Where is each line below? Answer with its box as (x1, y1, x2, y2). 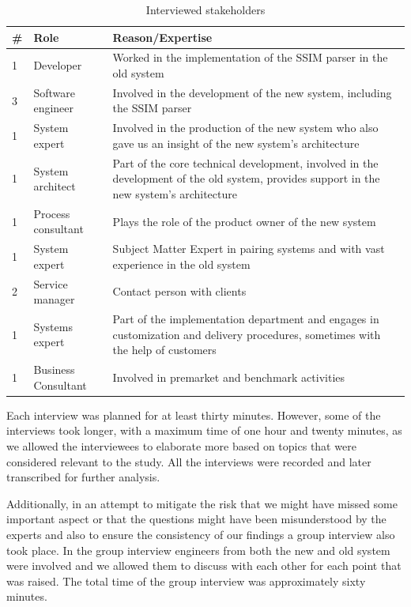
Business (33, 361, 75, 378)
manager (33, 291, 75, 307)
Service (33, 275, 68, 292)
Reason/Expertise (112, 28, 213, 45)
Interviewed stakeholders (145, 2, 266, 17)
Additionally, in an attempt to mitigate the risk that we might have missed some (6, 495, 398, 511)
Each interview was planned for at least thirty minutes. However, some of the (6, 406, 381, 423)
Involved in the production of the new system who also (112, 119, 379, 136)
